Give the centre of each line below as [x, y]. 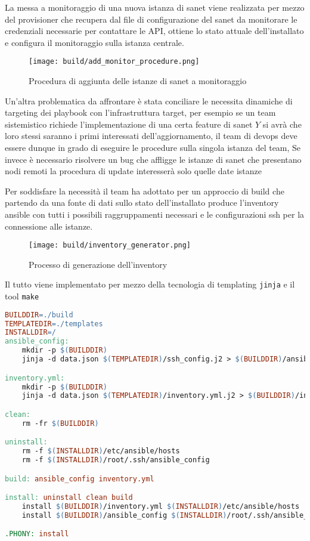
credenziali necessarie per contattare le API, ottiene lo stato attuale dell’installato [154, 31]
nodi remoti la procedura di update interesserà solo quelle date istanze [134, 171]
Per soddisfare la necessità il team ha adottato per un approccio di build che [145, 191]
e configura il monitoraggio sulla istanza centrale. [94, 42]
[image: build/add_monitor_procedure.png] [114, 62]
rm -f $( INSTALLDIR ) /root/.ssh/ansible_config [116, 460]
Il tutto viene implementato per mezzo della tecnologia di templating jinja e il [150, 284]
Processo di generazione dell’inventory [98, 264]
